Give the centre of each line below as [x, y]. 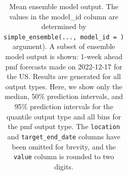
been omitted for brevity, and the [64, 146]
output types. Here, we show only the [64, 86]
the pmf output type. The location [64, 126]
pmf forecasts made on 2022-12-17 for [64, 66]
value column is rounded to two [64, 156]
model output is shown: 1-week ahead [64, 56]
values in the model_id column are [64, 16]
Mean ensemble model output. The [64, 6]
